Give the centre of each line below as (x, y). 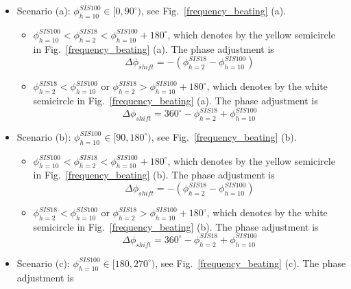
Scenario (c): (43, 263)
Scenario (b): (44, 136)
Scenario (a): (44, 10)
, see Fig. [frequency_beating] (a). (214, 10)
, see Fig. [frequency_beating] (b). (224, 136)
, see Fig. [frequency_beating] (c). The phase (251, 263)
